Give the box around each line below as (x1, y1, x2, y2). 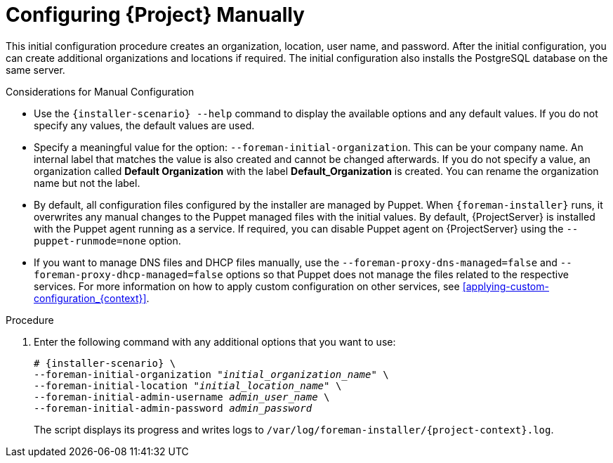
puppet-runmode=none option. (34, 234, 181, 247)
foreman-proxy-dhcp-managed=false (34, 268, 223, 280)
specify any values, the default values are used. (34, 119, 255, 131)
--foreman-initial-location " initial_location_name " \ (34, 379, 342, 391)
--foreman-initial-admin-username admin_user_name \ (34, 391, 330, 403)
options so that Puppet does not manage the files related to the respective (225, 268, 569, 280)
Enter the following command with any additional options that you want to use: (34, 335, 396, 348)
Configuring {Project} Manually (6, 3, 305, 27)
